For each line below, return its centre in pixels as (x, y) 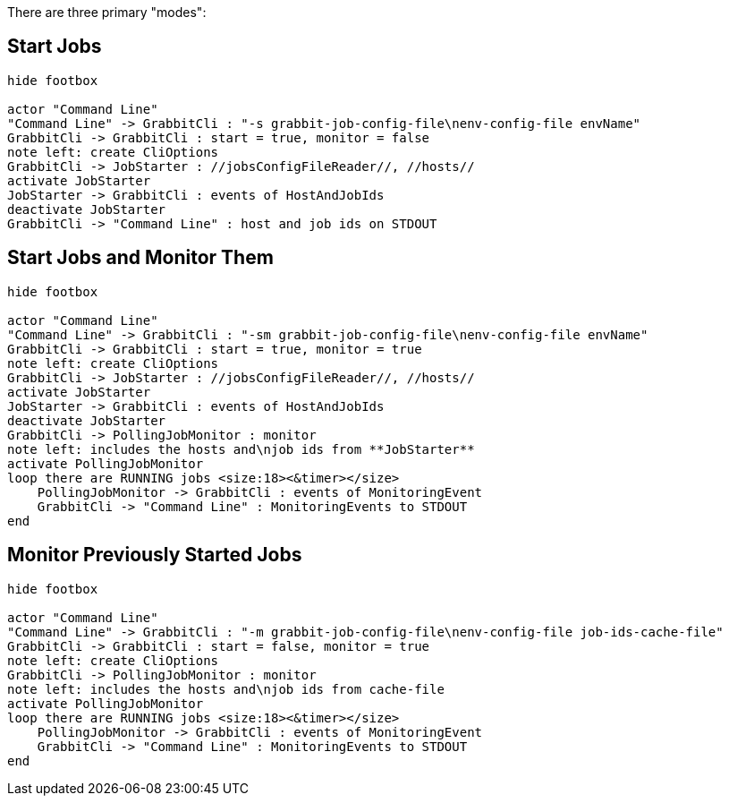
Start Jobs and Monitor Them (140, 258)
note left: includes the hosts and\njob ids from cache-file (226, 689)
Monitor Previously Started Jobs (155, 555)
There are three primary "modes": (107, 12)
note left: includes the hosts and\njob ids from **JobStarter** (241, 449)
